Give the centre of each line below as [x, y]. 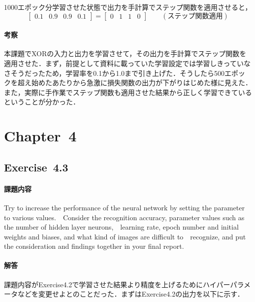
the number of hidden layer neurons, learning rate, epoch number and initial [121, 227]
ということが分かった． [42, 102]
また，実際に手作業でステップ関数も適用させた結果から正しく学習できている [128, 92]
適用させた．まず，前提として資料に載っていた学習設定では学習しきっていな [127, 63]
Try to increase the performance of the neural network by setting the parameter [124, 207]
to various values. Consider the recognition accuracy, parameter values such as [124, 217]
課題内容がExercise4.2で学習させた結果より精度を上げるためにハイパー [117, 284]
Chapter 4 [40, 136]
